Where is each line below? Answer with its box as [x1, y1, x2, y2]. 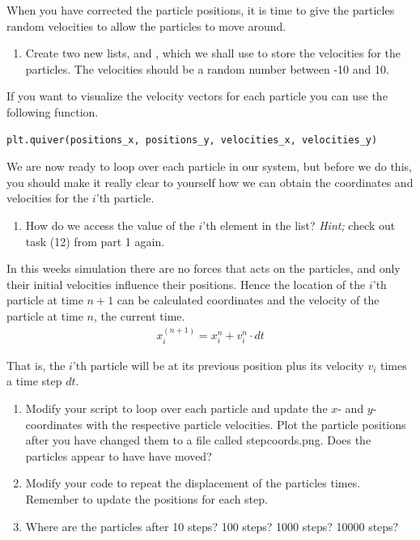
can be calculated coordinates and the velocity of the [117, 291, 380, 308]
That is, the [6, 356, 66, 373]
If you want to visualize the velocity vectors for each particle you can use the [6, 87, 388, 104]
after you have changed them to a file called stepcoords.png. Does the [25, 432, 371, 449]
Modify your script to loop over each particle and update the [25, 399, 328, 416]
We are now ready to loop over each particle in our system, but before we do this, [6, 158, 412, 175]
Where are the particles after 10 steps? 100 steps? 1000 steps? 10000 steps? [25, 517, 399, 534]
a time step [6, 372, 62, 389]
